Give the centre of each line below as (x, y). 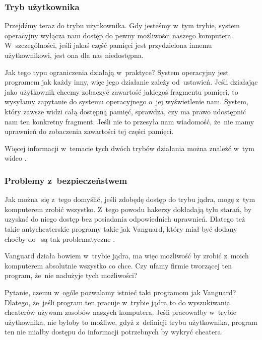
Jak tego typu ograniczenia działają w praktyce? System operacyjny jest (117, 72)
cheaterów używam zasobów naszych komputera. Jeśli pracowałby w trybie (120, 312)
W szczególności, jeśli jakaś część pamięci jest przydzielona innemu (108, 45)
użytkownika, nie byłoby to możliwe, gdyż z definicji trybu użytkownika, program (131, 322)
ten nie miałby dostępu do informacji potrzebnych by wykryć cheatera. (114, 332)
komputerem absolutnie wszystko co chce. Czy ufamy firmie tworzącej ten (118, 265)
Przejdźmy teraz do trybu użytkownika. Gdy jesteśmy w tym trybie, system (122, 25)
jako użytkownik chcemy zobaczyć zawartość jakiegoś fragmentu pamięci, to (121, 91)
